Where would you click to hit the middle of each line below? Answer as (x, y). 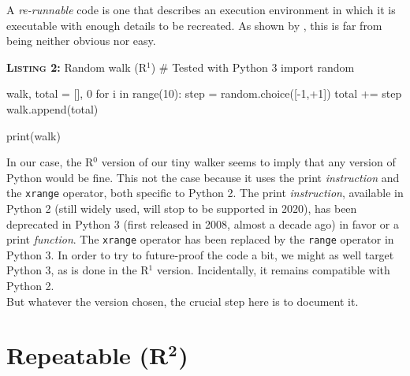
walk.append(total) (52, 108)
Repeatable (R (88, 355)
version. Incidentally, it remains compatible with (273, 270)
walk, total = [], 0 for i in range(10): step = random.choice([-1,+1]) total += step (204, 93)
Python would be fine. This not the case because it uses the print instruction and (203, 177)
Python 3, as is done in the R (78, 270)
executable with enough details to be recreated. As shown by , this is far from (194, 25)
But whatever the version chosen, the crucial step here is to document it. (183, 301)
